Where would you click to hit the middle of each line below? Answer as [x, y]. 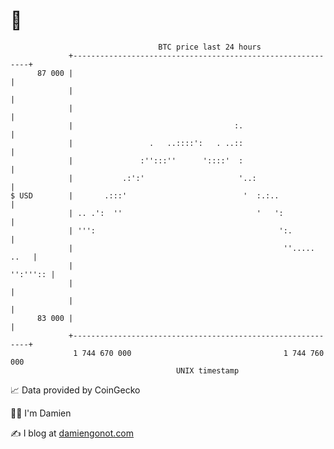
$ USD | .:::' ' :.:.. [145, 195]
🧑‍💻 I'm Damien [41, 413]
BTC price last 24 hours [210, 47]
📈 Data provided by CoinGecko [75, 390]
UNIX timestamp [207, 370]
